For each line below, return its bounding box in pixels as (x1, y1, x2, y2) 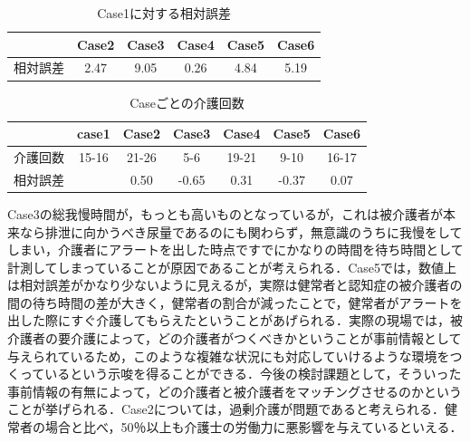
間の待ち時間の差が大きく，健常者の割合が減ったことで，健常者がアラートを (7, 293, 463, 312)
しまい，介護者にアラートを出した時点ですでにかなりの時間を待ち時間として (7, 240, 464, 259)
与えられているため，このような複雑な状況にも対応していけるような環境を (7, 346, 450, 365)
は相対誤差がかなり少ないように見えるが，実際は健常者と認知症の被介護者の (7, 275, 463, 294)
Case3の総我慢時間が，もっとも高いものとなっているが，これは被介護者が (7, 204, 444, 223)
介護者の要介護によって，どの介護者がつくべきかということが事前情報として (7, 329, 462, 348)
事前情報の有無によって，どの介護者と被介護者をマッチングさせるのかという (7, 381, 462, 400)
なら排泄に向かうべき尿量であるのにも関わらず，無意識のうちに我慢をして (19, 222, 463, 241)
